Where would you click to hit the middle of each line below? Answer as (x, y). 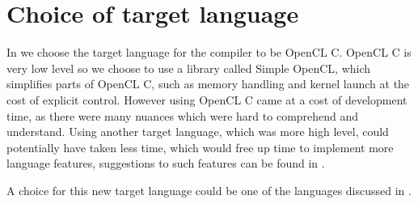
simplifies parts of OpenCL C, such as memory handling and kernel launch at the (208, 84)
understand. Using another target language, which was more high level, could (198, 132)
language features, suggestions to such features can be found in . (166, 163)
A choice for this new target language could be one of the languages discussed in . (209, 190)
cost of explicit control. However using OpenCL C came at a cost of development (207, 99)
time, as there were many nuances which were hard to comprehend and (183, 115)
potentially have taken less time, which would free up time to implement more (200, 147)
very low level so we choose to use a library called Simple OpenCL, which (189, 68)
